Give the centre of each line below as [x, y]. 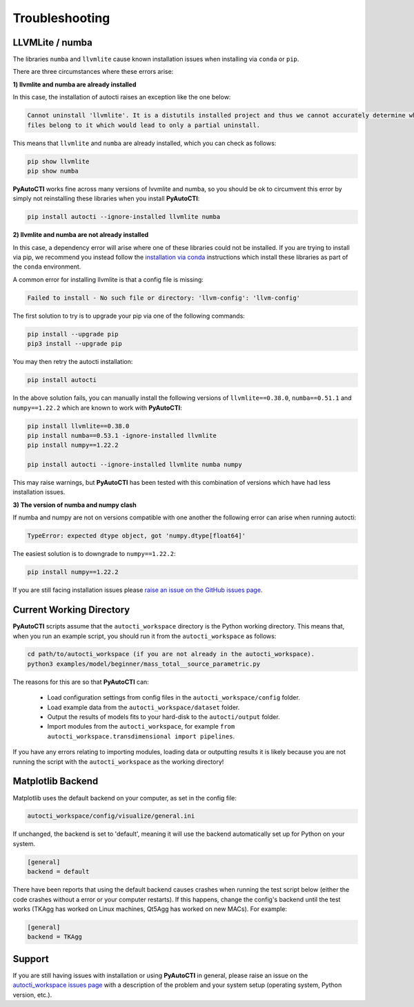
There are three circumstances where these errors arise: [93, 72]
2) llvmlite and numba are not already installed [81, 235]
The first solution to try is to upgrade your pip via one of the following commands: [129, 316]
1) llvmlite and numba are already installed [75, 84]
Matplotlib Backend [56, 781]
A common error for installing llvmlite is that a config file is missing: [108, 279]
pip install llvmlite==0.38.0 [78, 426]
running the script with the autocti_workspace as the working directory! [118, 761]
